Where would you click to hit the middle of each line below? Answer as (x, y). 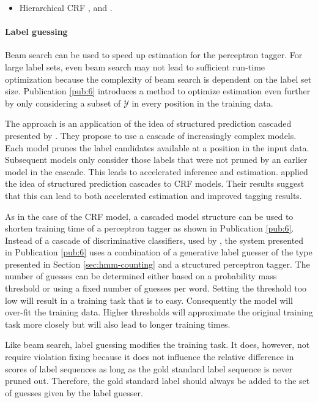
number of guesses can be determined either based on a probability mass (141, 276)
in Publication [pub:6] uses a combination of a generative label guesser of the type (159, 252)
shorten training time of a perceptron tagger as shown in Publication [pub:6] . (150, 228)
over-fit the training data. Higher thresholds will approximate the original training (159, 312)
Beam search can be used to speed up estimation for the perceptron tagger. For (154, 55)
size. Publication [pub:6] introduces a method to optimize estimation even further (158, 91)
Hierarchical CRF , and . (66, 7)
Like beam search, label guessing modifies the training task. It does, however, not (157, 345)
